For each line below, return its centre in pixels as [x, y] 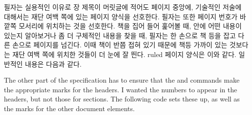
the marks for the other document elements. [69, 108]
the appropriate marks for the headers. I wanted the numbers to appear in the [121, 89]
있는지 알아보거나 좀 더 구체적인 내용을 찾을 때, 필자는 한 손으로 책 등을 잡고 [120, 35]
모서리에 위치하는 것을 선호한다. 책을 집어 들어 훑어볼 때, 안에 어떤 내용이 [130, 26]
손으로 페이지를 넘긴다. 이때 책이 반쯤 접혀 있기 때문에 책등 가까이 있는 [120, 45]
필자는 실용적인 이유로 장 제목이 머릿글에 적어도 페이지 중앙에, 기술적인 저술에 [123, 7]
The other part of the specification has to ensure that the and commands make [122, 80]
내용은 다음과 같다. [53, 64]
